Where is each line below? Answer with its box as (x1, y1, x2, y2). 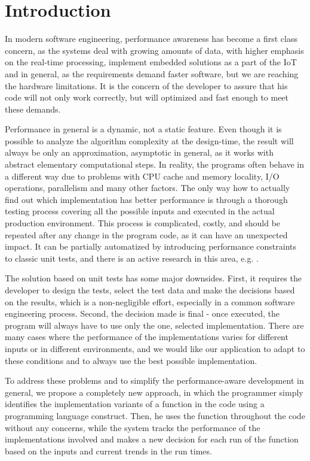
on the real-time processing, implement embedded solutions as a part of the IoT (5, 56, 297, 68)
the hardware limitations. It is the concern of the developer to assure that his (5, 79, 288, 92)
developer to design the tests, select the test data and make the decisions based (5, 284, 295, 296)
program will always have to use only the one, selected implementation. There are (5, 319, 304, 331)
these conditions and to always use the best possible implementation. (5, 354, 257, 366)
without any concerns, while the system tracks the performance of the (5, 421, 260, 433)
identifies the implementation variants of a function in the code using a (5, 398, 265, 410)
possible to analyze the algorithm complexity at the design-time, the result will (5, 134, 294, 147)
